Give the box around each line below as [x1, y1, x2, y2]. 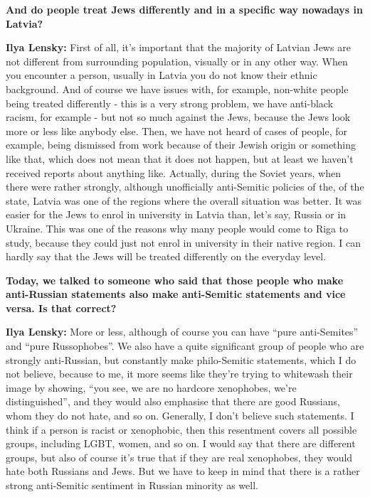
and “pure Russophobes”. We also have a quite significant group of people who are [6, 338, 364, 353]
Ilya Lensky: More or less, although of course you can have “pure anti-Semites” [6, 324, 359, 339]
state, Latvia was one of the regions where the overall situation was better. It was [6, 193, 362, 208]
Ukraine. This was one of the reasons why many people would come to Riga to [6, 220, 349, 235]
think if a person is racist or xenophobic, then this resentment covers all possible [6, 422, 357, 437]
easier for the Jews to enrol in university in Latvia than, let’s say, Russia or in [6, 207, 347, 222]
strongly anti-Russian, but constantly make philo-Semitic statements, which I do [6, 352, 356, 367]
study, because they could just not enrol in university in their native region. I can [6, 235, 361, 250]
